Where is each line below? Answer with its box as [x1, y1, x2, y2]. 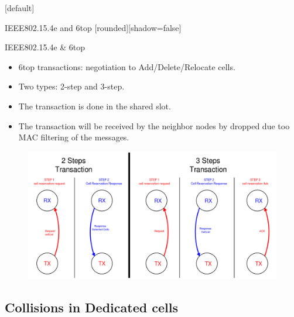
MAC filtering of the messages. [18, 131, 129, 143]
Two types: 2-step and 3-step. [18, 80, 125, 92]
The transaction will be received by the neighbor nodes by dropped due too [18, 119, 290, 132]
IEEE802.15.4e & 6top [5, 41, 86, 53]
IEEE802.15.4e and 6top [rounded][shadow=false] [5, 21, 182, 33]
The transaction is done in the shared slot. [18, 99, 171, 112]
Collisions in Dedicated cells [5, 298, 178, 316]
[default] [5, 2, 35, 13]
